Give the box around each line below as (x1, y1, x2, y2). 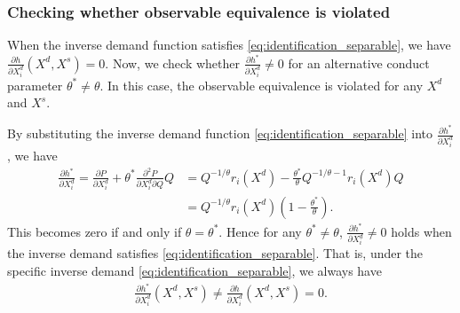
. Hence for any (218, 222, 302, 240)
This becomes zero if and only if (7, 222, 182, 240)
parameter (7, 75, 63, 94)
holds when (391, 222, 452, 240)
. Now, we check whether (105, 53, 241, 72)
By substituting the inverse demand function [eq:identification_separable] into (7, 124, 432, 143)
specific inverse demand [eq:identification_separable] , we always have (7, 262, 382, 280)
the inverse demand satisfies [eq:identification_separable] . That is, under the (7, 244, 424, 262)
